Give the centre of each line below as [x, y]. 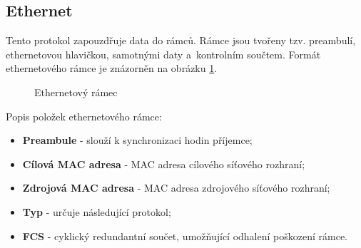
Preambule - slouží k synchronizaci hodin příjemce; [137, 140]
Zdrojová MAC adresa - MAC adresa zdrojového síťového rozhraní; [176, 188]
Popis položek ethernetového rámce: [84, 116]
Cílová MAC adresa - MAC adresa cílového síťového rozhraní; [164, 164]
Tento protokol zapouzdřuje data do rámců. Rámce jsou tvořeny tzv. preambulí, [181, 40]
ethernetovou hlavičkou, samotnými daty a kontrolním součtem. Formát [163, 54]
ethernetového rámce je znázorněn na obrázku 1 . [112, 68]
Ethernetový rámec [76, 92]
